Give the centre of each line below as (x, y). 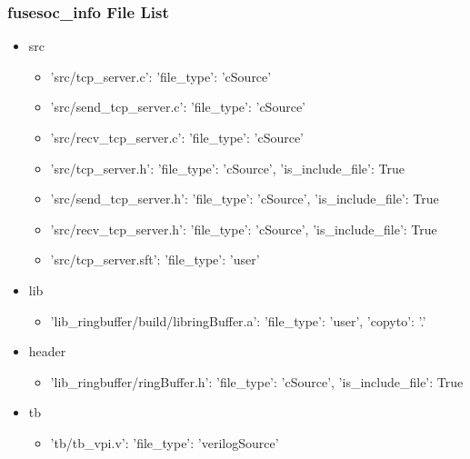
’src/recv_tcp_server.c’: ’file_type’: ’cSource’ (177, 137)
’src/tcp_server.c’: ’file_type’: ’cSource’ (161, 76)
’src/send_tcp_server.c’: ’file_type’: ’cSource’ (178, 107)
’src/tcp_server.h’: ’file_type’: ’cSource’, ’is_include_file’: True (227, 168)
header (47, 351)
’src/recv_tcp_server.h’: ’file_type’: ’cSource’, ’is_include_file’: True (244, 229)
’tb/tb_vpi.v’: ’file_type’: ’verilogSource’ (165, 442)
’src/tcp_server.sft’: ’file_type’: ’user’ (155, 259)
